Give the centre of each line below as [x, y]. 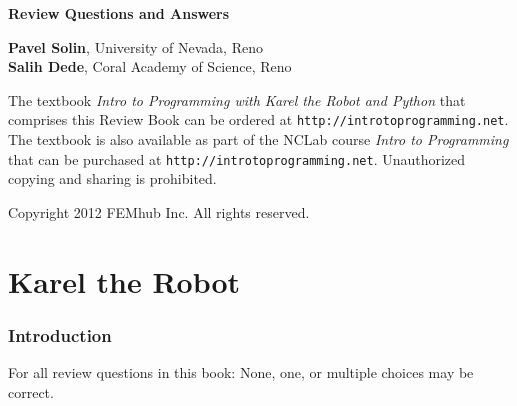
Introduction [60, 334]
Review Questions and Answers [119, 13]
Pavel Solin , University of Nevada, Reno [135, 46]
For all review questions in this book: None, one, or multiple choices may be [241, 372]
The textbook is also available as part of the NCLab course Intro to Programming [258, 139]
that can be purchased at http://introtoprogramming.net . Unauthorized [237, 158]
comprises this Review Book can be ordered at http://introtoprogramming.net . [258, 119]
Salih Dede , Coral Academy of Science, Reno [150, 66]
